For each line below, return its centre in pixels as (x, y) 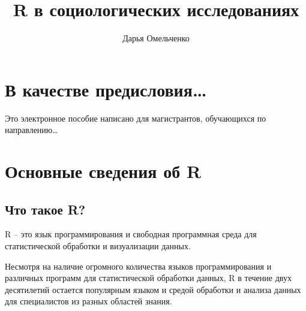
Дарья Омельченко (156, 38)
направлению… (31, 130)
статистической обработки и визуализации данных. (98, 246)
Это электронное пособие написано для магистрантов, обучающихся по (136, 118)
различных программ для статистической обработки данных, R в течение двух (148, 278)
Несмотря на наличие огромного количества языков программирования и (138, 266)
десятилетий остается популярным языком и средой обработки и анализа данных (153, 289)
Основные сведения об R (103, 171)
